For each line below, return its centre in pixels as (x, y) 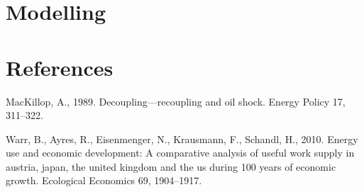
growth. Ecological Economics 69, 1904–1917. (104, 180)
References (60, 67)
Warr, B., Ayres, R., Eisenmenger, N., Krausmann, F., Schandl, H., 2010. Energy (182, 139)
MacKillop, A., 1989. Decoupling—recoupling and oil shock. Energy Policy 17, (176, 101)
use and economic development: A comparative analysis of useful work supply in (180, 153)
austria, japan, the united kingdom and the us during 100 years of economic (171, 166)
